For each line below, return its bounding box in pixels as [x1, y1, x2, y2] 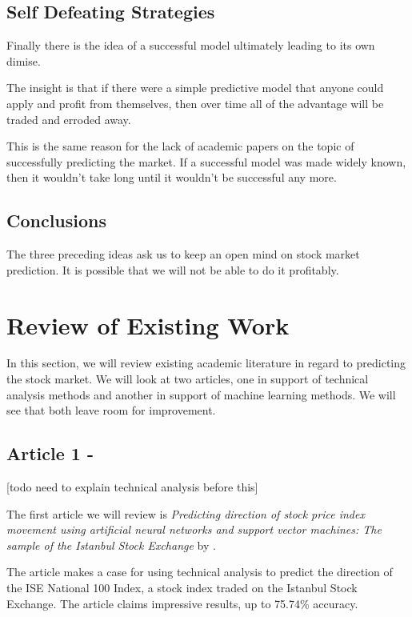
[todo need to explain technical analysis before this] [6, 479, 258, 495]
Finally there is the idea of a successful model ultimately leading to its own [6, 37, 375, 54]
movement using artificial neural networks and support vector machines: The [6, 521, 382, 538]
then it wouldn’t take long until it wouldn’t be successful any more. [6, 169, 337, 186]
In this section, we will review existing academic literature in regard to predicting [6, 355, 406, 371]
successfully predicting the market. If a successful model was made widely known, [6, 153, 406, 170]
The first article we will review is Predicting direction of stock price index [6, 505, 365, 522]
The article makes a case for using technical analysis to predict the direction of [6, 563, 393, 580]
